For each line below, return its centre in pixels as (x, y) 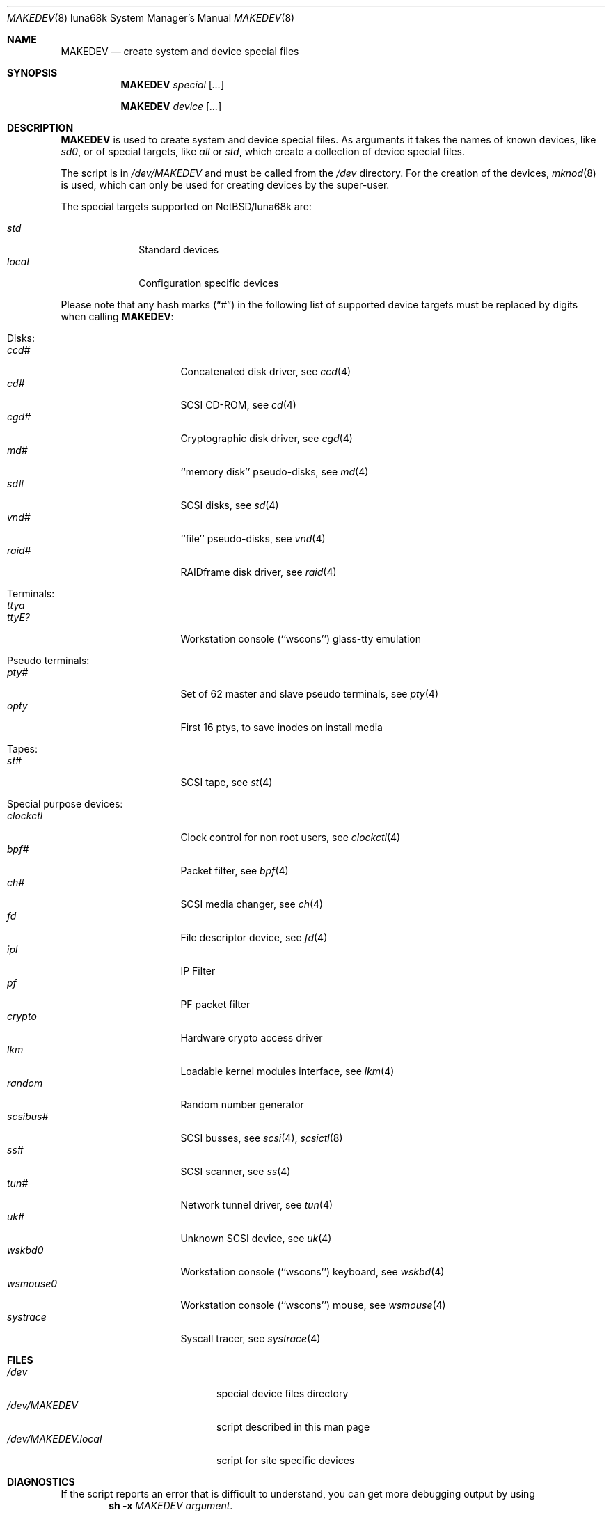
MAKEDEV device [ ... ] (171, 106)
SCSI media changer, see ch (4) (252, 904)
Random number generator (242, 1105)
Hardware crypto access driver (252, 1038)
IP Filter (198, 971)
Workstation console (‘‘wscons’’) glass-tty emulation (301, 639)
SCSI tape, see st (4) (227, 782)
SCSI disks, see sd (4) (230, 505)
